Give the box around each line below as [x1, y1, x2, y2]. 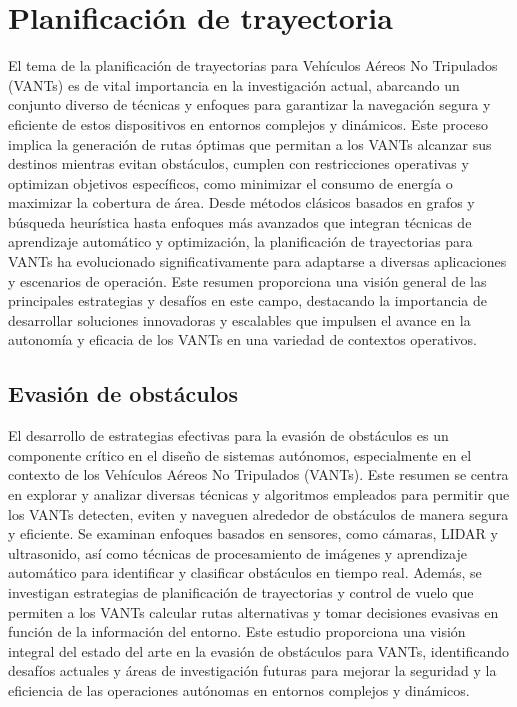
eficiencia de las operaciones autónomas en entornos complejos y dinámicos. [8, 679, 470, 700]
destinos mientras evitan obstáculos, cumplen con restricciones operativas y [8, 153, 469, 174]
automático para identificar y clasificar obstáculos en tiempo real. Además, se [8, 562, 482, 583]
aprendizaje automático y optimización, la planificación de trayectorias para [8, 231, 473, 252]
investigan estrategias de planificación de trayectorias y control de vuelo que [8, 581, 474, 602]
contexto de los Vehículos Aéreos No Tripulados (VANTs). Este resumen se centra [8, 464, 509, 485]
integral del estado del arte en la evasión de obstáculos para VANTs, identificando [8, 640, 509, 661]
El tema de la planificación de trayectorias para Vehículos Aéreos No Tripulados [8, 55, 498, 76]
